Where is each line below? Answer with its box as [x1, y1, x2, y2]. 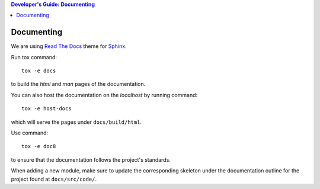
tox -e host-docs [21, 105, 72, 112]
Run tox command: [11, 53, 57, 60]
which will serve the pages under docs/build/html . [11, 118, 142, 126]
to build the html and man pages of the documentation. [11, 81, 146, 88]
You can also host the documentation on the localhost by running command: [11, 91, 198, 98]
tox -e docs [21, 68, 56, 74]
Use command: [11, 129, 49, 136]
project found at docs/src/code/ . [11, 175, 97, 182]
